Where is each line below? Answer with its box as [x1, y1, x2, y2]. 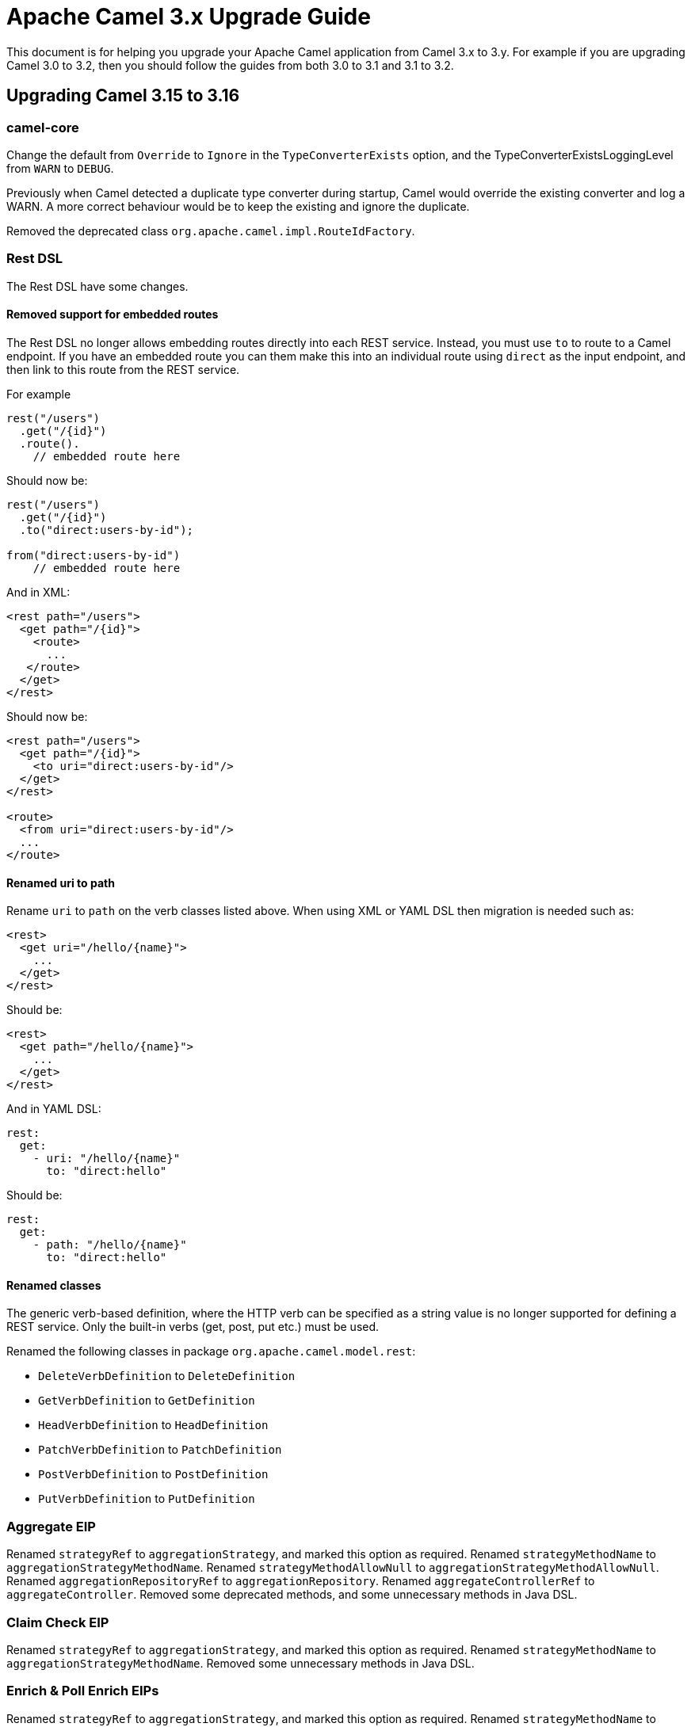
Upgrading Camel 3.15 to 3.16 [6, 86, 240, 106]
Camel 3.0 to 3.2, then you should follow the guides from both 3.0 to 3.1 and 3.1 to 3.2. [6, 58, 454, 72]
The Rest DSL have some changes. [6, 279, 189, 293]
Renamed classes [6, 1278, 101, 1292]
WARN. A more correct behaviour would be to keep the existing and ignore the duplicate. [6, 199, 470, 213]
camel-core [6, 119, 79, 135]
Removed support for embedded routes [6, 307, 219, 322]
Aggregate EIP [6, 1518, 96, 1534]
